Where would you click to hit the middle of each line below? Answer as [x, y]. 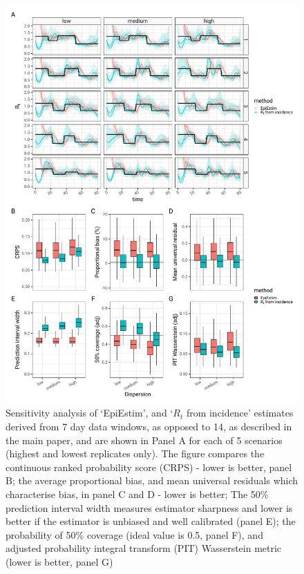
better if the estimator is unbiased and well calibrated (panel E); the [151, 521]
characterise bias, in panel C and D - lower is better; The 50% [137, 494]
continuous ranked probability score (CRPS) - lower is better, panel [149, 467]
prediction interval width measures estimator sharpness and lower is [149, 507]
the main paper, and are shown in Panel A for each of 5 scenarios [144, 440]
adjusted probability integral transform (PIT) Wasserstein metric [144, 548]
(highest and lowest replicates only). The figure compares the [135, 453]
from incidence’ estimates [240, 413]
